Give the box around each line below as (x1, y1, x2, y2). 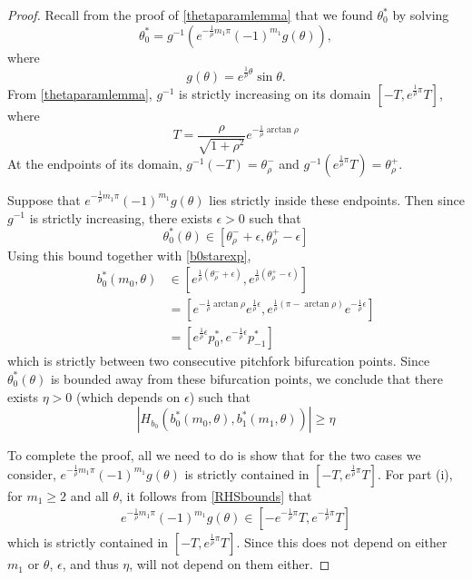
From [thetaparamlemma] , (7, 84, 152, 103)
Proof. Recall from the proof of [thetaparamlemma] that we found (7, 5, 373, 24)
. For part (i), (377, 464, 453, 483)
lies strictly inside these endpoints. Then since (209, 190, 465, 209)
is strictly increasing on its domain (179, 84, 371, 103)
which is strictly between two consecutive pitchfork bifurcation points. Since (7, 351, 430, 370)
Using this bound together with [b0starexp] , (7, 245, 251, 264)
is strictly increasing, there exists (29, 208, 212, 227)
